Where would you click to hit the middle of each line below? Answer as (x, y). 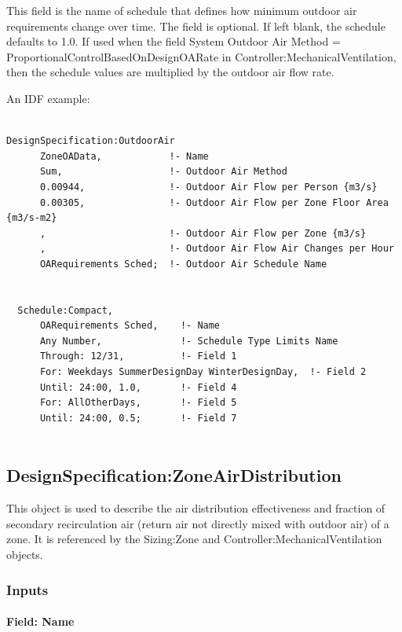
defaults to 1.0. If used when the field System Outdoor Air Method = (174, 41)
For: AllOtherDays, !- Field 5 (138, 403)
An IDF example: (48, 98)
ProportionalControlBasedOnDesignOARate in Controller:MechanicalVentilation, (201, 56)
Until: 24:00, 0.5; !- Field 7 (138, 418)
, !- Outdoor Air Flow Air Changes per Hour (217, 249)
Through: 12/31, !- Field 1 (138, 356)
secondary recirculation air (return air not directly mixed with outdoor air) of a (198, 523)
